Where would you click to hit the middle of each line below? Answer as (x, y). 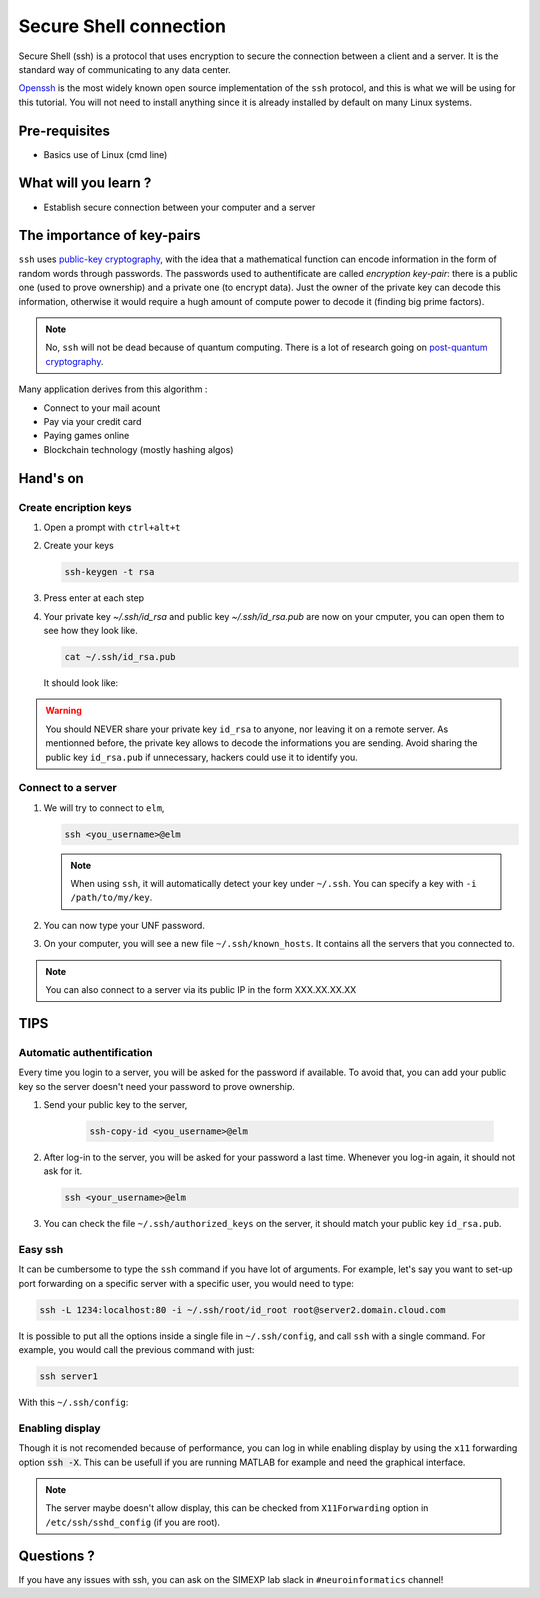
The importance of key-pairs (109, 235)
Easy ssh (41, 1250)
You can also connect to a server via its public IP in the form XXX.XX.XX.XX (201, 990)
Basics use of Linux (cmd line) (105, 154)
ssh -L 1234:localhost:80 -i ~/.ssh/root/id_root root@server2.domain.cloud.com (242, 1309)
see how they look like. (91, 631)
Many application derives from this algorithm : (113, 389)
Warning (63, 711)
